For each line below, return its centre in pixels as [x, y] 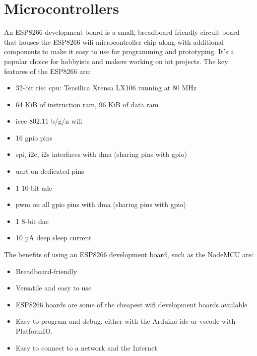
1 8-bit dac [32, 221]
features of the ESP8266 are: [47, 71]
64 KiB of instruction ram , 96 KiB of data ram [87, 104]
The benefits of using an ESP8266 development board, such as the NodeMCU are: [129, 254]
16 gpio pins [34, 137]
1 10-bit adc [34, 187]
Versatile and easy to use [54, 288]
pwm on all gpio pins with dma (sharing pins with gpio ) [101, 204]
